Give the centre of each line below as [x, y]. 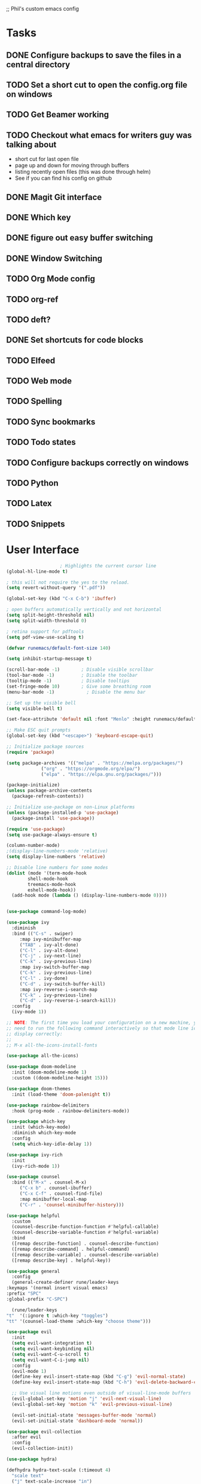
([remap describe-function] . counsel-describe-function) [86, 1244]
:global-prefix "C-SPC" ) [37, 1299]
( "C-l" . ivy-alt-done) [49, 950]
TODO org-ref [32, 299]
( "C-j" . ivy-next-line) [51, 956]
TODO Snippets [36, 524]
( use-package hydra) [32, 1459]
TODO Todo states [41, 442]
